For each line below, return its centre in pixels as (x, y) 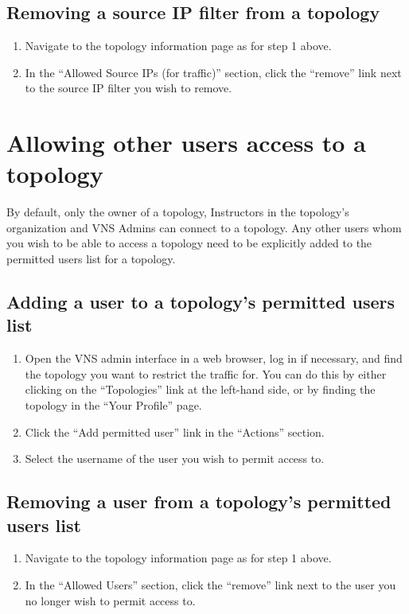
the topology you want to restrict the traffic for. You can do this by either (206, 373)
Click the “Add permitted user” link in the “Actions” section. (175, 431)
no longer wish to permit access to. (110, 600)
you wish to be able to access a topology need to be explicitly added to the (189, 243)
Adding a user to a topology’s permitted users (201, 302)
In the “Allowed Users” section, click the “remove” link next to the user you (210, 585)
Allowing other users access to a (186, 143)
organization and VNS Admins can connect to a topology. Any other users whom (204, 227)
